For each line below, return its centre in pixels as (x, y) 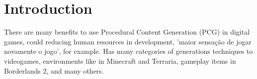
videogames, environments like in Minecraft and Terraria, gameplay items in (120, 60)
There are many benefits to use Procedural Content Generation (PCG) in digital (127, 32)
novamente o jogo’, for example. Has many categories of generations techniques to (128, 51)
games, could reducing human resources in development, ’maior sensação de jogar (128, 41)
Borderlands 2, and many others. (54, 70)
